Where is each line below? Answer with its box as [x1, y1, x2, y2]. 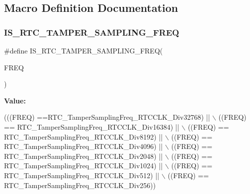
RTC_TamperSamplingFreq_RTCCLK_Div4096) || [4, 141, 163, 151]
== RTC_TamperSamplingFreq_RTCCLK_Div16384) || [4, 121, 179, 132]
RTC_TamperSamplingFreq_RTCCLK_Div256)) [4, 180, 156, 190]
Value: [4, 95, 26, 105]
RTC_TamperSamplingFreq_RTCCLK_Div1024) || [4, 160, 163, 171]
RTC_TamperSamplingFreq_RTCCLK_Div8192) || [4, 131, 163, 142]
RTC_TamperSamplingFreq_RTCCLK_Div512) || [4, 170, 160, 180]
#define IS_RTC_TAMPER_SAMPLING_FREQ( [4, 46, 163, 55]
